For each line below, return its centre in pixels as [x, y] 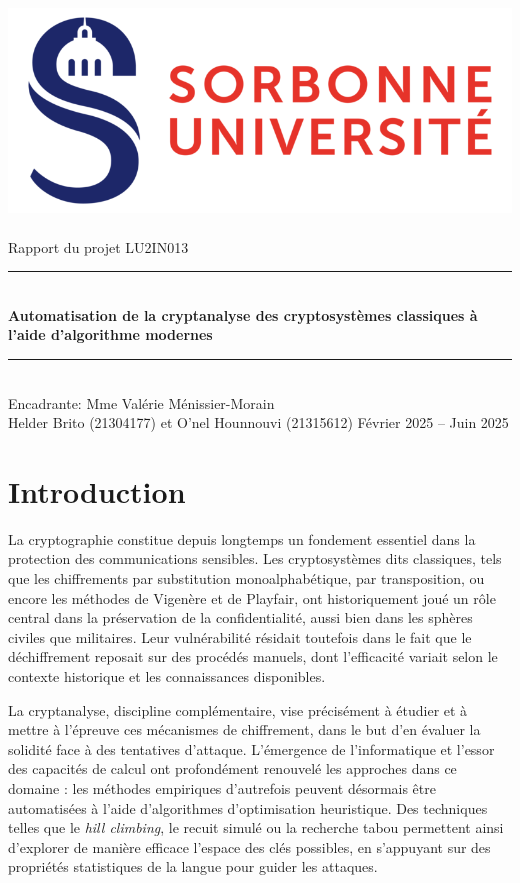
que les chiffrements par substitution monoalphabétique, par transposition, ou [246, 578]
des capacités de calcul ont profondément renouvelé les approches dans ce [232, 768]
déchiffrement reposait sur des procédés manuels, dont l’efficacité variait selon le [253, 656]
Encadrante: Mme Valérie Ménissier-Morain [141, 402]
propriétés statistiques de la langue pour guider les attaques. [193, 866]
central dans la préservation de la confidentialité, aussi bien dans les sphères [240, 617]
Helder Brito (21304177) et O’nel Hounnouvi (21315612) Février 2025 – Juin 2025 [258, 422]
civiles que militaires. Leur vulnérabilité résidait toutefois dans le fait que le [240, 636]
